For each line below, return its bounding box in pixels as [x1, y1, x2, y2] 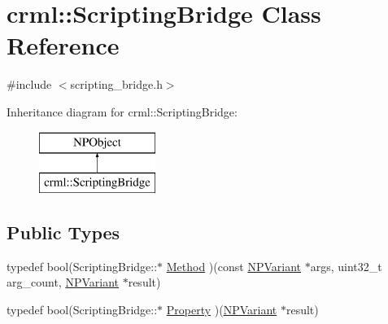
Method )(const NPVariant [166, 257, 301, 274]
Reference [7, 28, 120, 62]
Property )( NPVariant [166, 301, 277, 318]
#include [7, 76, 52, 93]
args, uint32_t [310, 257, 382, 274]
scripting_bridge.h [70, 76, 163, 93]
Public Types [7, 220, 120, 245]
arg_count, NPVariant [7, 274, 119, 291]
